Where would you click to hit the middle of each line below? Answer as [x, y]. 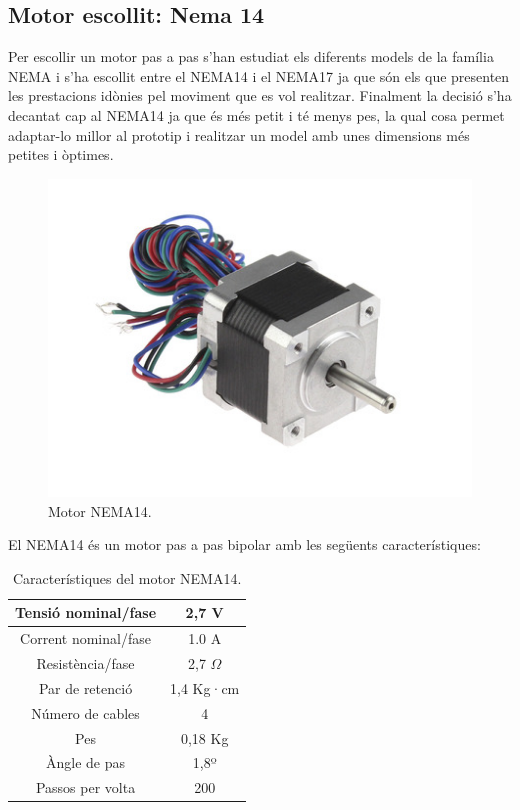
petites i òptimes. [61, 154]
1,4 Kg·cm [205, 687]
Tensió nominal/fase [86, 612]
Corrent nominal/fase [85, 638]
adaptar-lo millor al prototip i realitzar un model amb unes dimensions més [239, 134]
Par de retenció [85, 687]
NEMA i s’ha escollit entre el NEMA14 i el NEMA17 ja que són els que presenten [259, 75]
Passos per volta [85, 787]
